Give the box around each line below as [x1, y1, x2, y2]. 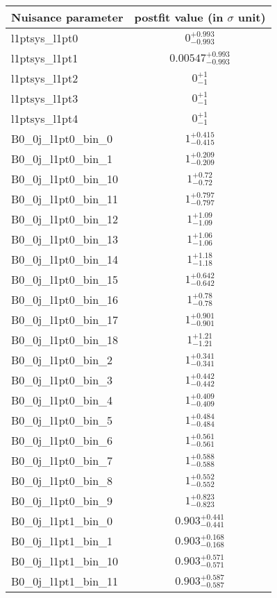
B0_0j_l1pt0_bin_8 [11, 472, 113, 488]
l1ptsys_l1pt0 [11, 30, 78, 46]
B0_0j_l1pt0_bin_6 [11, 432, 113, 448]
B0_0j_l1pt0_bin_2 [11, 352, 113, 368]
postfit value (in [134, 9, 224, 25]
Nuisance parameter [11, 9, 124, 25]
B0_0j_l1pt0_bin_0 [11, 130, 113, 146]
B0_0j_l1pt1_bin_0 [11, 513, 113, 529]
